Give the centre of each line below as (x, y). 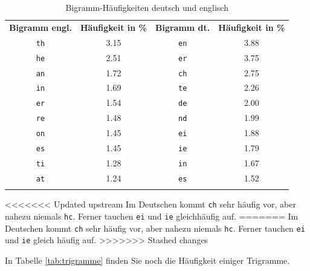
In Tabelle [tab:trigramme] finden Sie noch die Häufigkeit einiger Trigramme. (147, 260)
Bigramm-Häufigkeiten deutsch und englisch (147, 7)
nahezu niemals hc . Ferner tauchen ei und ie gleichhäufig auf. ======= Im (152, 216)
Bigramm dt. (183, 27)
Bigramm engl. (40, 27)
